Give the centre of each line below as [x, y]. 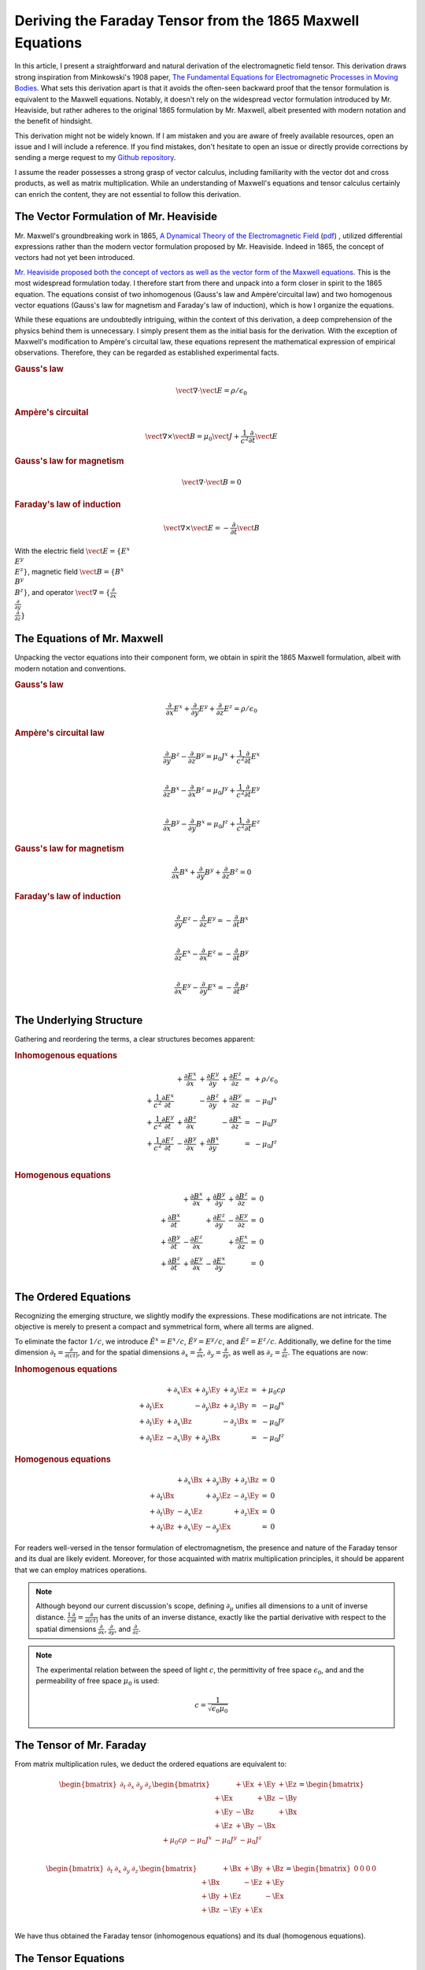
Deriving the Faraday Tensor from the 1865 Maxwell [187, 20]
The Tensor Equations [70, 1958]
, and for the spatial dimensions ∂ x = [137, 1353]
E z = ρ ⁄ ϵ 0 [240, 708]
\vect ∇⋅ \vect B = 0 [211, 482]
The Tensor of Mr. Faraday [81, 1745]
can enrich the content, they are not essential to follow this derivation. [128, 194]
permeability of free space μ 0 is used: [98, 1682]
